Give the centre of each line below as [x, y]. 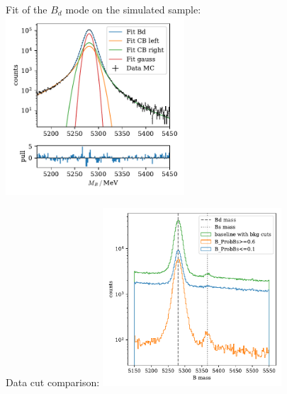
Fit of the [27, 9]
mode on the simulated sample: [133, 9]
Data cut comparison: [53, 382]
